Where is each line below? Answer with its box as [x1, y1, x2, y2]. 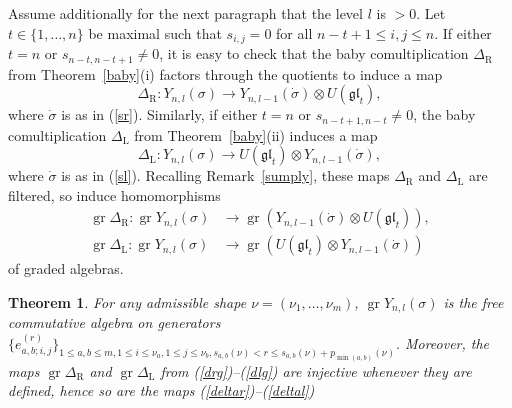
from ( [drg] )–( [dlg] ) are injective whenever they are [160, 360, 472, 381]
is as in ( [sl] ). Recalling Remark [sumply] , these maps [61, 165, 390, 186]
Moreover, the [404, 332, 490, 353]
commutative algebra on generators [8, 312, 221, 333]
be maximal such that [88, 22, 222, 43]
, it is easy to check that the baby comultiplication [159, 43, 469, 64]
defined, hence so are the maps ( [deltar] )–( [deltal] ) [8, 380, 315, 401]
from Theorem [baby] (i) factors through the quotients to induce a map [8, 63, 443, 84]
